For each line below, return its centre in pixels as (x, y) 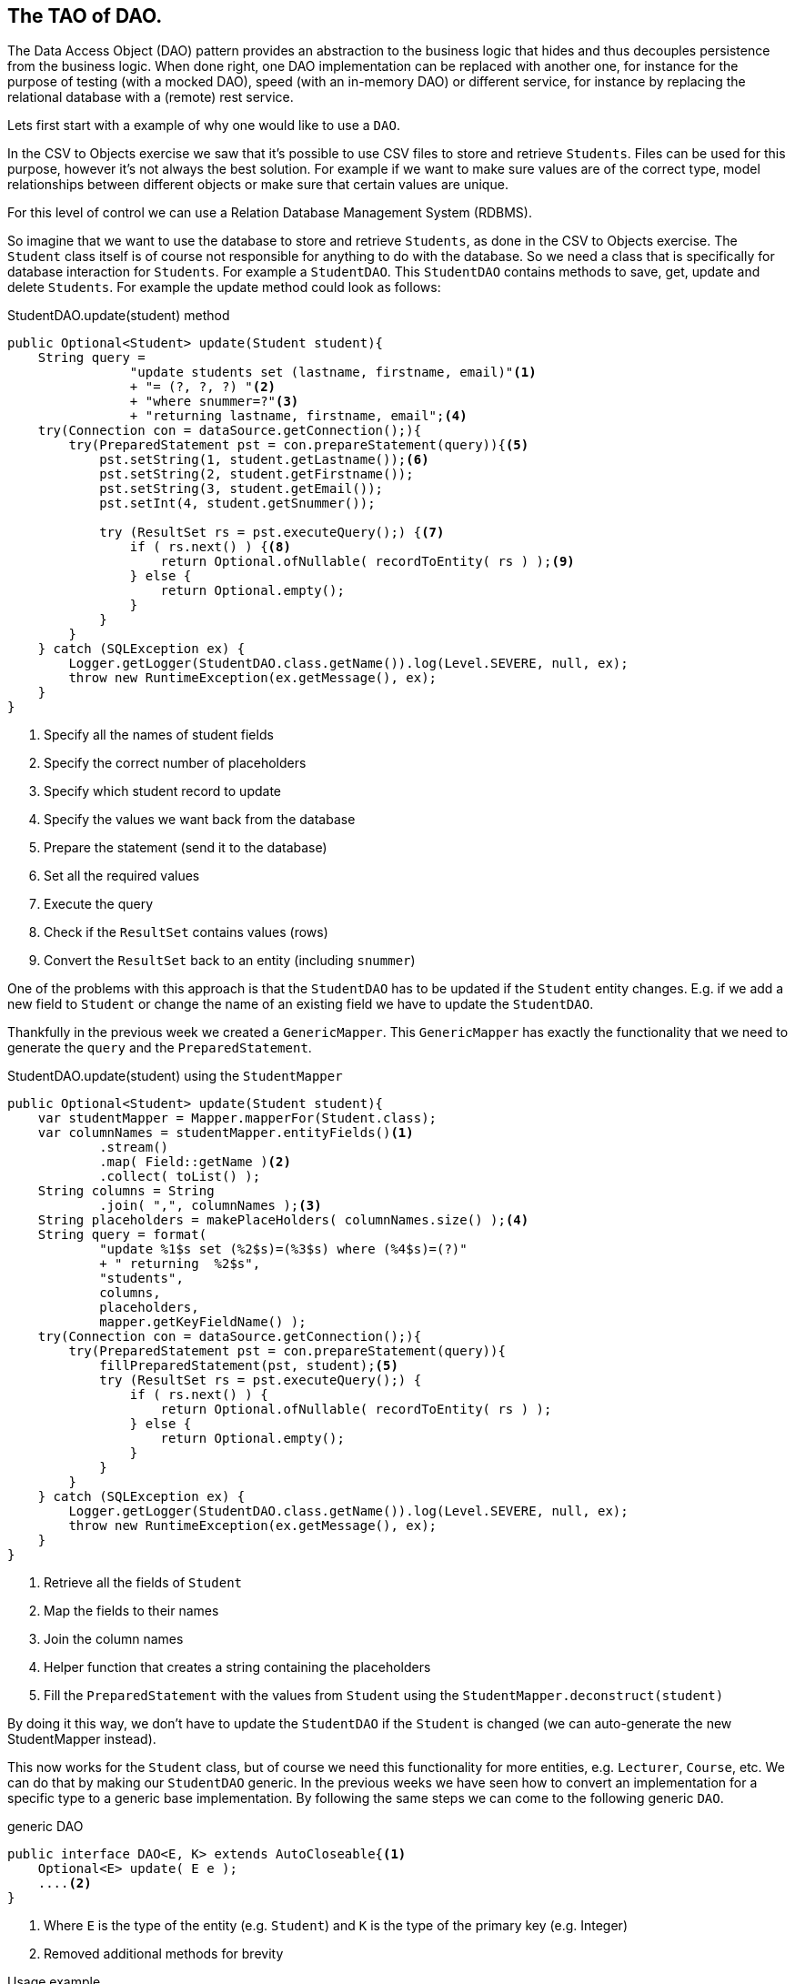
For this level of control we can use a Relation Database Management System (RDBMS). (270, 213)
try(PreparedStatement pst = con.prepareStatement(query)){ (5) (299, 445)
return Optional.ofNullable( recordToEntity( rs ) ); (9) (367, 562)
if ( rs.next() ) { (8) (210, 547)
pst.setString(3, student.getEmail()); (242, 489)
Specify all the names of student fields (159, 735)
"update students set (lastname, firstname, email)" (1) (333, 373)
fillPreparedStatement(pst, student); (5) (249, 1366)
